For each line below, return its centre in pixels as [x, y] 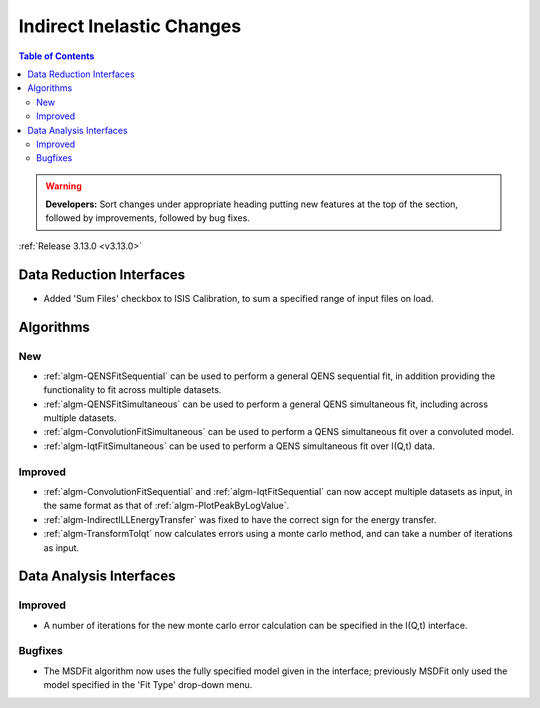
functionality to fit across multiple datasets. [132, 390]
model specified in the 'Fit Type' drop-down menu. [148, 685]
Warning [63, 186]
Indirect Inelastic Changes [130, 26]
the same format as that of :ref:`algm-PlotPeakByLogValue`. [166, 506]
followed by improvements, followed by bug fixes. [147, 218]
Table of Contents [56, 56]
